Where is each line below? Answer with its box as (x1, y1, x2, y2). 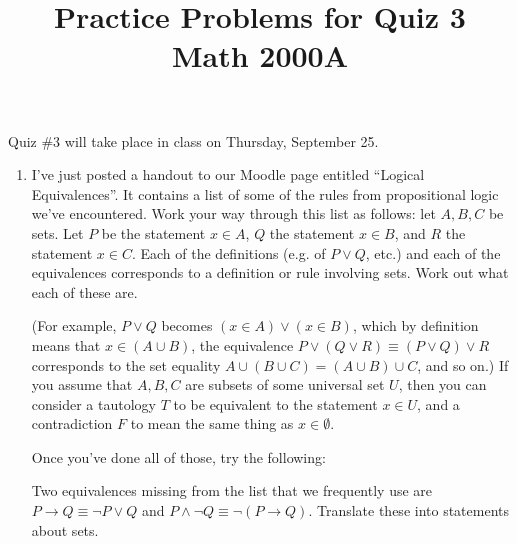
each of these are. (31, 281, 138, 302)
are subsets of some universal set (185, 374, 385, 395)
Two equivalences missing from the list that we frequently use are (31, 480, 433, 501)
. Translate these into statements (308, 500, 510, 521)
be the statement (101, 222, 206, 243)
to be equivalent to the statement (173, 393, 378, 414)
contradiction (31, 413, 113, 434)
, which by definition (352, 315, 479, 336)
